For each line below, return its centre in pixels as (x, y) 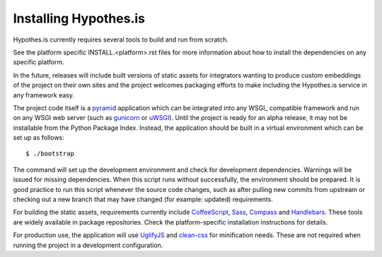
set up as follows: (39, 138)
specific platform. (39, 62)
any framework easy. (44, 95)
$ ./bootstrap (50, 154)
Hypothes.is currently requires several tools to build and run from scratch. (121, 40)
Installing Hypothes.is (79, 18)
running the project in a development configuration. (88, 245)
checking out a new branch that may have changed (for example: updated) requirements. (143, 199)
